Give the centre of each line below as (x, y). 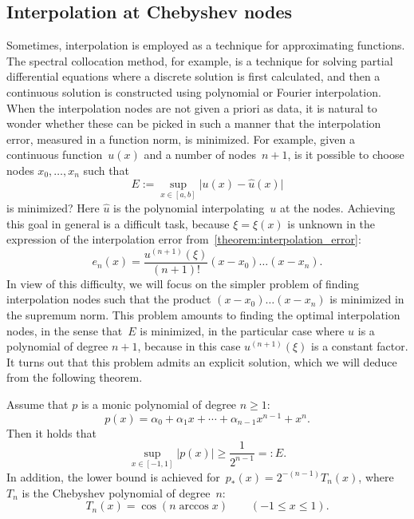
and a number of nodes (200, 155)
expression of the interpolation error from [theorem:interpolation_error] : (184, 239)
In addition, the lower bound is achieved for (113, 476)
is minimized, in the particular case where (242, 330)
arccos (194, 507)
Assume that (37, 404)
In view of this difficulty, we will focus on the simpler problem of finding (183, 283)
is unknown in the (331, 223)
